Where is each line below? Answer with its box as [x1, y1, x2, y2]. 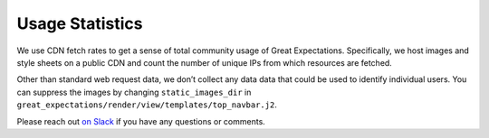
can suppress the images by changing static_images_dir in [16, 87, 252, 97]
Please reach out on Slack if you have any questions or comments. [16, 115, 266, 126]
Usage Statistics [16, 14, 143, 33]
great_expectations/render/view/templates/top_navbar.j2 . [16, 99, 278, 110]
